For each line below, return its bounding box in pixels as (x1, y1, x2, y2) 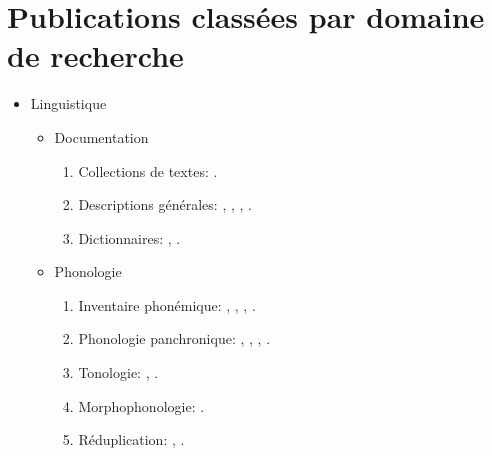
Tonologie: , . (78, 362, 159, 383)
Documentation (54, 126, 149, 147)
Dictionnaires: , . (78, 227, 181, 248)
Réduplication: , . (78, 429, 185, 450)
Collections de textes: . (78, 160, 218, 181)
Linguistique (30, 93, 107, 114)
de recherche (7, 35, 184, 76)
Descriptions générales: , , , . (78, 194, 252, 215)
